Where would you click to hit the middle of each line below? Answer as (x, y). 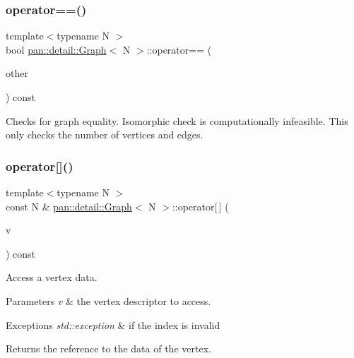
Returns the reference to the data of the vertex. (108, 348)
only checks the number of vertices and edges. (105, 135)
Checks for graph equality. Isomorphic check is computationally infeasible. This (177, 120)
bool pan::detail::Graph (56, 49)
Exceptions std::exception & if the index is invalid (113, 324)
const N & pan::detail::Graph (69, 206)
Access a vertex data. (52, 277)
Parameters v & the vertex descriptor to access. (108, 300)
